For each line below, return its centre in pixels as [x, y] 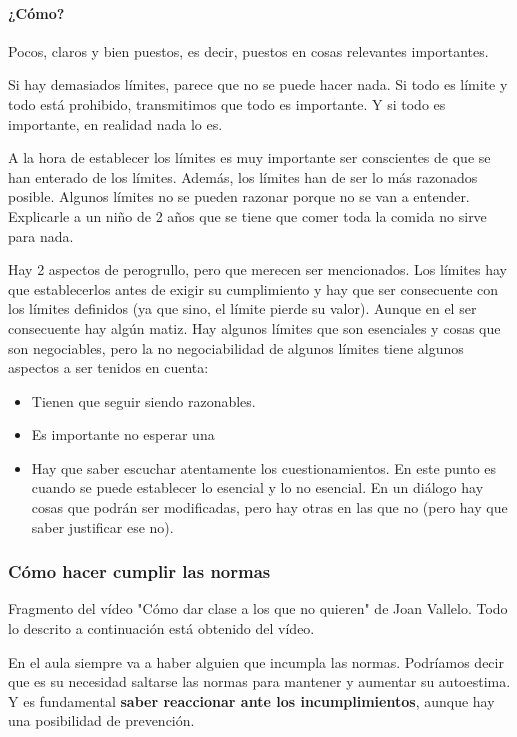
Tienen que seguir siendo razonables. [143, 400]
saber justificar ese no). [102, 526]
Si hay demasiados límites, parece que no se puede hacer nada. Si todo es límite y [258, 84]
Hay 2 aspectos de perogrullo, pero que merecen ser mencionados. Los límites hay [257, 269]
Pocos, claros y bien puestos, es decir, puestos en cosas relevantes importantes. [248, 50]
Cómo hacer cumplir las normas [139, 571]
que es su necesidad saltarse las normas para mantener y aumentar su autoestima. [259, 681]
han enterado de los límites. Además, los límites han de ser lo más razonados [243, 176]
